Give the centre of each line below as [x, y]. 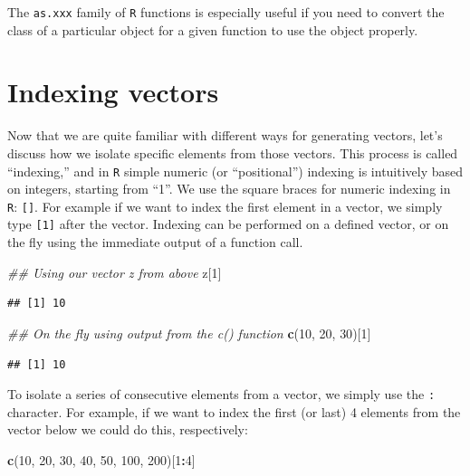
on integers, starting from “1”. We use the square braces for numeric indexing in [229, 189]
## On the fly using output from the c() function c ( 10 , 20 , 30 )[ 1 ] [189, 333]
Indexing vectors [113, 92]
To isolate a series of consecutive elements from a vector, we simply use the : [221, 394]
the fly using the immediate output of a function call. [155, 242]
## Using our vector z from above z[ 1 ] [115, 272]
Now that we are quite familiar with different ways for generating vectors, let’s [225, 135]
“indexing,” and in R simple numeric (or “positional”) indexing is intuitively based [235, 171]
